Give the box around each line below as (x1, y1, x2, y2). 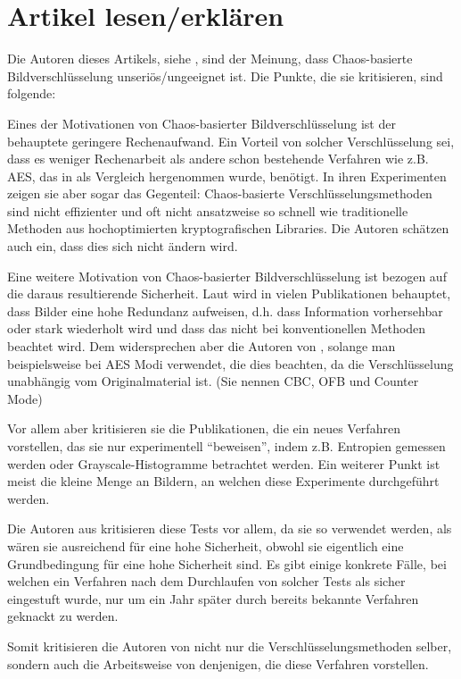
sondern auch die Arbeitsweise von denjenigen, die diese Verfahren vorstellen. (7, 654, 429, 673)
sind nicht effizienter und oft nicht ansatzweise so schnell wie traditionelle (7, 201, 408, 220)
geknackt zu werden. (7, 607, 119, 625)
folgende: (7, 84, 56, 103)
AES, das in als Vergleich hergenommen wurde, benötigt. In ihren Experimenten (7, 166, 447, 185)
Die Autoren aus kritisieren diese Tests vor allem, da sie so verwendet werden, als (7, 519, 452, 538)
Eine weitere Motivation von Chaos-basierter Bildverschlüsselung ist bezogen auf (7, 266, 447, 285)
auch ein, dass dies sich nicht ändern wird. (7, 237, 238, 256)
